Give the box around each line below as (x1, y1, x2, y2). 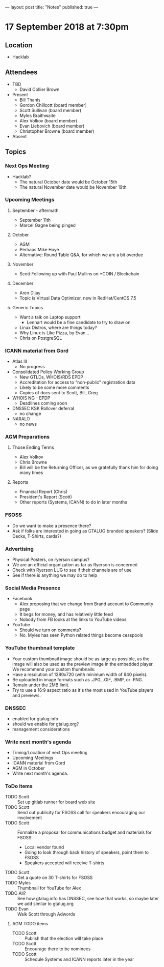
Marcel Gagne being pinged (19, 222, 76, 228)
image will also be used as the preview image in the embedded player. (12, 661, 154, 667)
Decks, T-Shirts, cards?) (12, 533, 61, 539)
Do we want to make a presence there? (12, 523, 92, 528)
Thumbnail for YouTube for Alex (17, 885, 81, 891)
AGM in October (12, 765, 45, 771)
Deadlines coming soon (19, 400, 68, 406)
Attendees (5, 68, 38, 77)
